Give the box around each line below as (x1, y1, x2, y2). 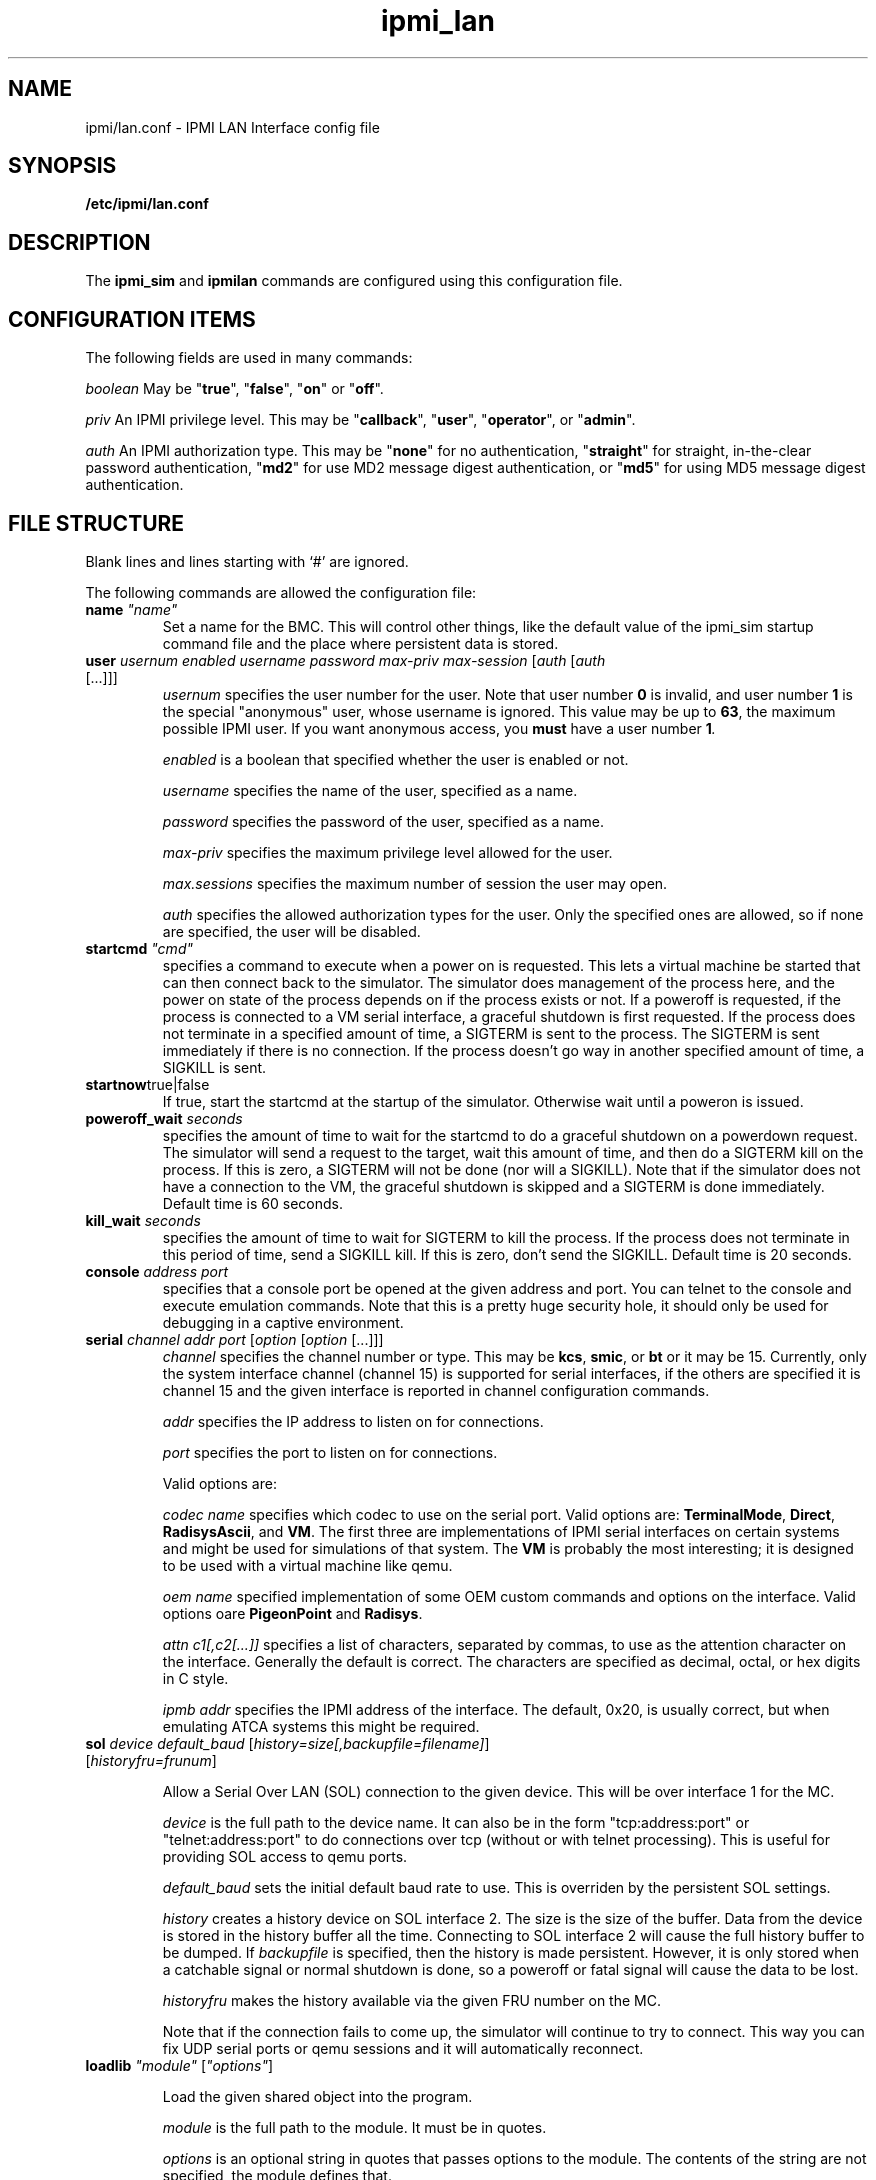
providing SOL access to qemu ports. (162, 1847, 408, 1865)
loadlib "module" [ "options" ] (85, 2056, 274, 2074)
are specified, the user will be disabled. (162, 922, 421, 940)
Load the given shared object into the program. (162, 2087, 473, 2105)
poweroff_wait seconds (85, 1109, 243, 1127)
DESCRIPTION (8, 229, 151, 255)
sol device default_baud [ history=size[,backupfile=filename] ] (85, 1734, 490, 1752)
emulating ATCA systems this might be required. (162, 1717, 480, 1735)
